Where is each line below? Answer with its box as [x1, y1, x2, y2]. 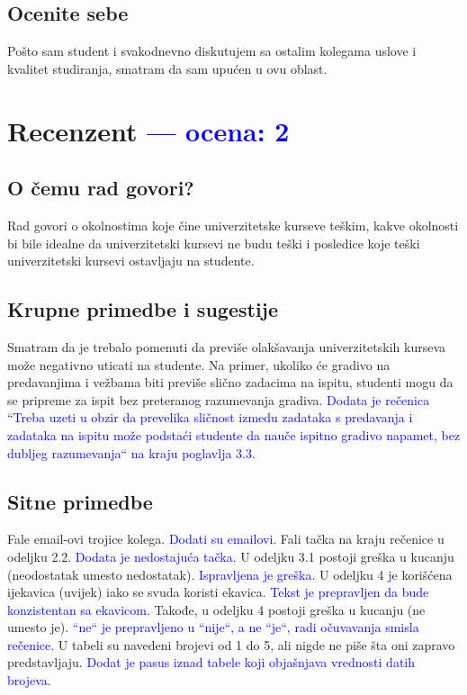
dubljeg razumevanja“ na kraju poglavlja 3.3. [7, 443, 256, 462]
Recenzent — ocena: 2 [7, 112, 290, 149]
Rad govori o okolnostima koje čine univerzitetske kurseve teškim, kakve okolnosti [7, 215, 459, 234]
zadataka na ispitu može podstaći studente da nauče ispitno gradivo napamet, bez [7, 425, 461, 444]
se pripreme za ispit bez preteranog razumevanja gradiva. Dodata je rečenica [7, 390, 430, 409]
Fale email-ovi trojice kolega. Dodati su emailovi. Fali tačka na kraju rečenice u [7, 529, 445, 548]
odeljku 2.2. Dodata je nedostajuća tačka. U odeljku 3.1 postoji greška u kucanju [7, 546, 454, 565]
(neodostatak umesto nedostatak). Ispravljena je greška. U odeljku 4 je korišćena [7, 564, 453, 583]
